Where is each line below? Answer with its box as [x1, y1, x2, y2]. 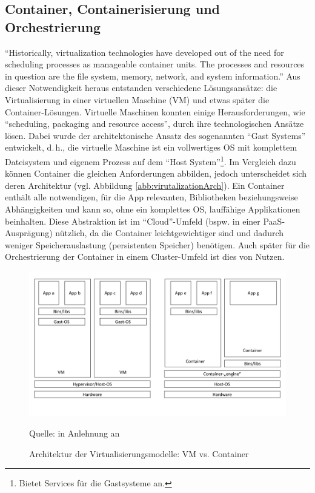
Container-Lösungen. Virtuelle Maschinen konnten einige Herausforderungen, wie [5, 105, 305, 118]
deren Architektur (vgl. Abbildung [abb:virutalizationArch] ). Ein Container [5, 178, 285, 191]
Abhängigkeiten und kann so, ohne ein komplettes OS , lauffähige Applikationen [5, 202, 300, 215]
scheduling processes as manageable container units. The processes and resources [5, 58, 305, 70]
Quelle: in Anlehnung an [29, 427, 120, 440]
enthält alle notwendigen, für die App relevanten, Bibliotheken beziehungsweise [5, 191, 298, 203]
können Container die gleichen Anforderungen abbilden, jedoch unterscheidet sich [5, 167, 307, 180]
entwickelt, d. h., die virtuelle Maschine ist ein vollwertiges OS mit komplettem [5, 141, 297, 154]
